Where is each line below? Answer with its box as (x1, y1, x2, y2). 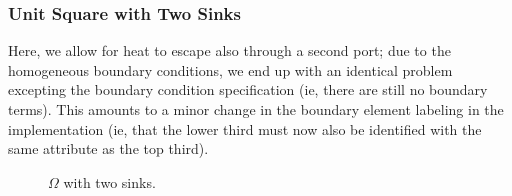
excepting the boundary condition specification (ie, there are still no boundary (8, 79, 488, 100)
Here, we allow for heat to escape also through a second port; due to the (8, 40, 451, 61)
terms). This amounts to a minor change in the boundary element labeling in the (8, 99, 504, 119)
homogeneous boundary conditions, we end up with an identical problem (8, 59, 453, 80)
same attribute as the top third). (8, 138, 209, 159)
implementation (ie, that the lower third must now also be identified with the (8, 118, 482, 139)
